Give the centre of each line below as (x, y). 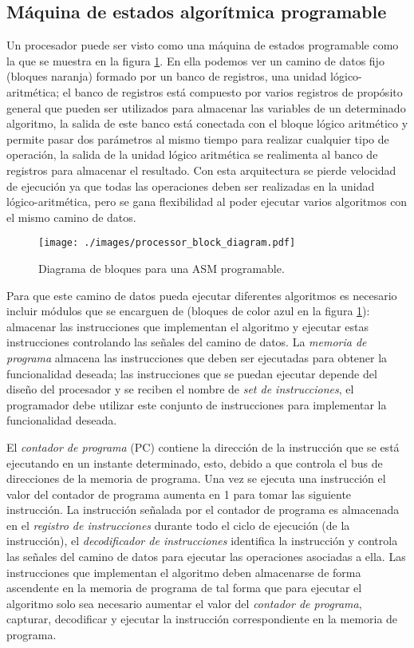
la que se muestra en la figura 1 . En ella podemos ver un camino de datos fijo (195, 60)
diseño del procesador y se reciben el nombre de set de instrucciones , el (180, 389)
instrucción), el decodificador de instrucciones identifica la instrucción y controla (202, 541)
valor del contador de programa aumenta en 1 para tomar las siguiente (179, 494)
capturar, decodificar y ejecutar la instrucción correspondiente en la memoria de (202, 619)
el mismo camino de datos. (71, 217)
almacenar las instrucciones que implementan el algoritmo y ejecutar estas (187, 326)
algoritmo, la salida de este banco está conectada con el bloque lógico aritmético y (207, 123)
